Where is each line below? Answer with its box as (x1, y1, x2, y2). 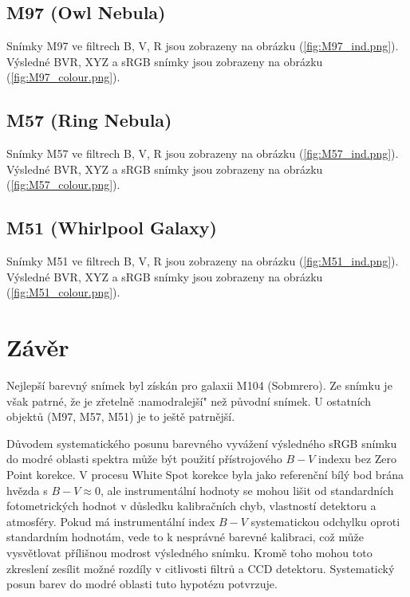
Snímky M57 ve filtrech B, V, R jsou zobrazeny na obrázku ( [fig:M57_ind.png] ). (6, 145, 399, 162)
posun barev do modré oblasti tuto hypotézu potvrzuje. (6, 575, 278, 592)
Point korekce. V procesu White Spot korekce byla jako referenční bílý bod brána (6, 466, 404, 483)
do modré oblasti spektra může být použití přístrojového (6, 450, 282, 467)
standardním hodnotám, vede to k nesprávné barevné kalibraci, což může (6, 528, 364, 545)
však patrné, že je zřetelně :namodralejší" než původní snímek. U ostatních (6, 392, 372, 409)
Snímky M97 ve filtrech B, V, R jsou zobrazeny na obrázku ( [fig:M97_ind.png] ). (6, 37, 399, 54)
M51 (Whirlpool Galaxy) (6, 215, 217, 240)
